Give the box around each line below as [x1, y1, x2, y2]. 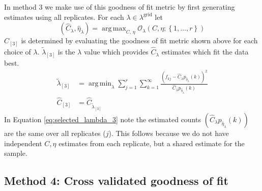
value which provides [83, 46, 149, 57]
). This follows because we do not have [108, 127, 229, 138]
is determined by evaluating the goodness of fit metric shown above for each [21, 35, 258, 46]
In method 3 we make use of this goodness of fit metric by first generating [4, 2, 235, 12]
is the [57, 46, 75, 57]
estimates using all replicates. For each [4, 11, 124, 22]
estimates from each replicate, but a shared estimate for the [59, 138, 245, 148]
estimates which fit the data [161, 46, 249, 57]
